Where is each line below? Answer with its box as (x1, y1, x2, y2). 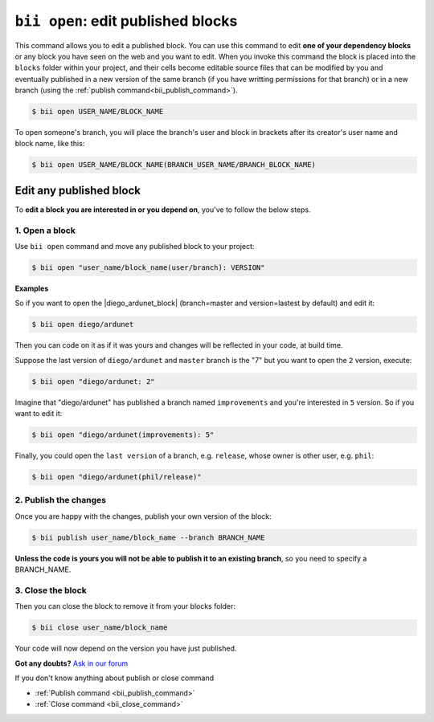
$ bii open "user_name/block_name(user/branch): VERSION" (31, 263, 265, 272)
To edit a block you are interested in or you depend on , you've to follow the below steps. (14, 205, 311, 214)
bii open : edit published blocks (14, 12, 238, 30)
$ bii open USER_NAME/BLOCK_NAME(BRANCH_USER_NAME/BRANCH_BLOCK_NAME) (31, 161, 317, 169)
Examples (14, 283, 49, 293)
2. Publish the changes (14, 495, 106, 506)
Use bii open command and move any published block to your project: (14, 242, 255, 251)
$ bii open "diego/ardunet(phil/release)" (31, 472, 202, 482)
